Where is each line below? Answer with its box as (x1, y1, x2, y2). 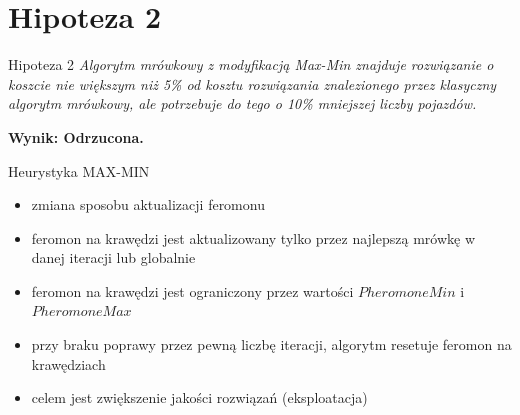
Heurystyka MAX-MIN (8, 160, 150, 181)
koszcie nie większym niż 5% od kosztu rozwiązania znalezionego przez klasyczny (8, 73, 497, 94)
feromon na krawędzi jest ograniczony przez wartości (31, 280, 354, 301)
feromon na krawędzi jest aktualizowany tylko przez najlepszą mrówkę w (31, 227, 476, 248)
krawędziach (31, 353, 106, 374)
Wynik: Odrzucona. (8, 126, 144, 147)
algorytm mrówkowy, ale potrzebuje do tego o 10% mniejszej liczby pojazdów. (8, 93, 477, 114)
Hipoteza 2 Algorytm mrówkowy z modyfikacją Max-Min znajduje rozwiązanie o (8, 54, 494, 75)
